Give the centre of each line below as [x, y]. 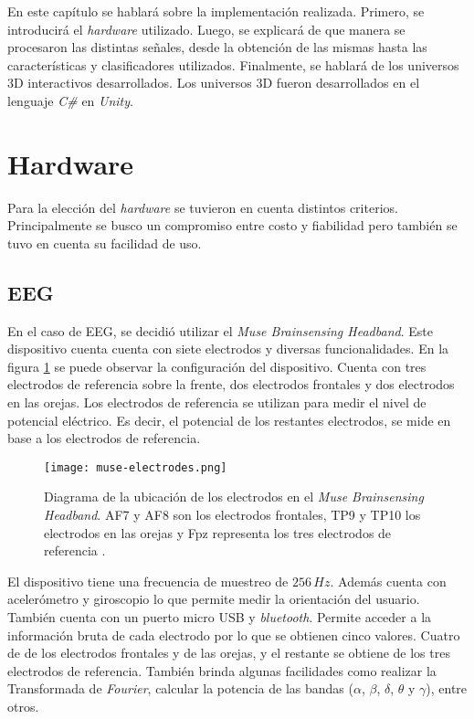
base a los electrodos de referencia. [104, 438]
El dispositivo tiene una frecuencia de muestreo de [148, 581]
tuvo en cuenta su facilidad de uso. [105, 243]
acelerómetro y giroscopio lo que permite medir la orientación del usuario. [214, 599]
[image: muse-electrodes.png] [136, 467]
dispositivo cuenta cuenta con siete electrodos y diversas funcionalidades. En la [228, 349]
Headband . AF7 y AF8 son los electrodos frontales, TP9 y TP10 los [232, 515]
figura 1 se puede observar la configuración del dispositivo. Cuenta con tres [217, 366]
